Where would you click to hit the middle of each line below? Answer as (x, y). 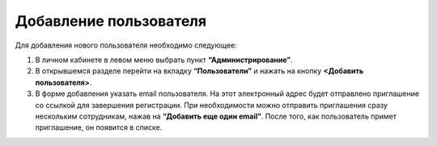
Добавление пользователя (110, 21)
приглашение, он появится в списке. (99, 127)
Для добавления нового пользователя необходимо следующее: (126, 45)
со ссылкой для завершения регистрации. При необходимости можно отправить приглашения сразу (212, 105)
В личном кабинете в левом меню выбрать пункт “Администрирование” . (164, 60)
